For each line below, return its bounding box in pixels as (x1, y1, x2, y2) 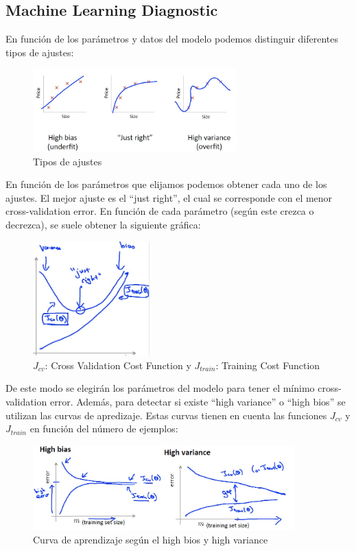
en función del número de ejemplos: (29, 421, 178, 436)
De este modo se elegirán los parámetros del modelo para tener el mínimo (5, 381, 315, 395)
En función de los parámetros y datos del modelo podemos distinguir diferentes (5, 32, 339, 46)
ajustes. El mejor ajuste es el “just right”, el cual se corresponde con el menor (5, 190, 333, 204)
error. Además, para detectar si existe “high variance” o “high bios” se (49, 395, 346, 409)
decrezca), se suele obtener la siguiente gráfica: (5, 218, 201, 232)
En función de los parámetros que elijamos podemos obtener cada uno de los (5, 177, 327, 191)
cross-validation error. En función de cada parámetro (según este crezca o (5, 204, 314, 218)
